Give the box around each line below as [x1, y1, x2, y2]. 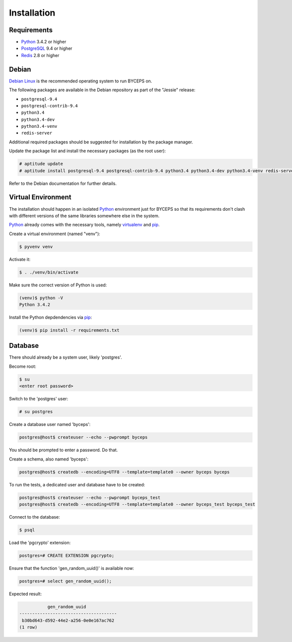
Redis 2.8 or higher [21, 52, 59, 58]
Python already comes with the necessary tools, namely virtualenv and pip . [9, 222, 160, 228]
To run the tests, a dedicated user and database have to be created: [9, 481, 146, 487]
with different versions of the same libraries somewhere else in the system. [9, 213, 160, 219]
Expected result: [9, 591, 42, 597]
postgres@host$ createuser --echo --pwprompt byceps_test [19, 495, 161, 500]
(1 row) [19, 624, 37, 630]
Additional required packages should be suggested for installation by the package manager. [9, 139, 193, 145]
